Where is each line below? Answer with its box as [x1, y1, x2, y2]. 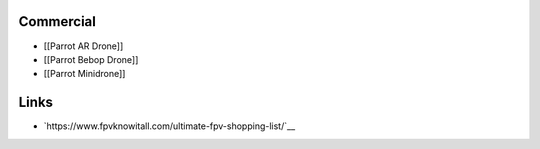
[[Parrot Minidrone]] [43, 68, 126, 80]
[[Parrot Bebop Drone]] [43, 53, 139, 65]
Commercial [18, 13, 97, 30]
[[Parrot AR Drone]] [43, 40, 124, 52]
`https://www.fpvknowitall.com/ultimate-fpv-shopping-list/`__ [43, 120, 296, 132]
